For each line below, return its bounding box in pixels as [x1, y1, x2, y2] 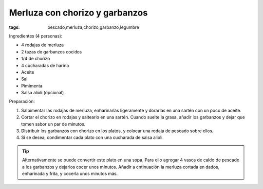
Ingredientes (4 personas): [9, 33, 63, 39]
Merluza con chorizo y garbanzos [9, 7, 148, 18]
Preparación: [9, 99, 35, 104]
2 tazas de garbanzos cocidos [21, 49, 82, 54]
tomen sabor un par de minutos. [21, 121, 86, 127]
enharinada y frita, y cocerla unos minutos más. [22, 171, 118, 176]
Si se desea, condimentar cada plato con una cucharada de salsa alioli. [21, 135, 164, 140]
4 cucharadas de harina [21, 62, 69, 68]
